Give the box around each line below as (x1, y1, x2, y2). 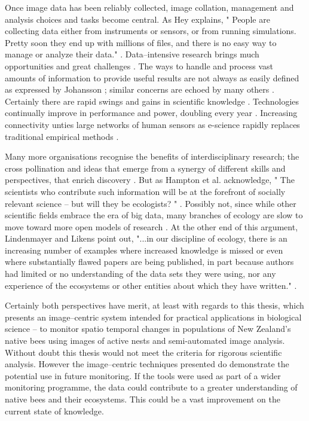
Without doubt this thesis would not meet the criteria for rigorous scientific (5, 346, 282, 358)
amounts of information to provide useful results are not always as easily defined (5, 71, 299, 84)
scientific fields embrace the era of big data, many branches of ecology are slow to (5, 209, 303, 221)
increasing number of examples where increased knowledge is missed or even (5, 243, 283, 256)
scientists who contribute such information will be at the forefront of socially (5, 185, 286, 197)
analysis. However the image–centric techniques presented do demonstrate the (5, 358, 289, 370)
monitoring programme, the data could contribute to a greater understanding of (5, 381, 298, 393)
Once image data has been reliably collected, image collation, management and (5, 1, 294, 13)
